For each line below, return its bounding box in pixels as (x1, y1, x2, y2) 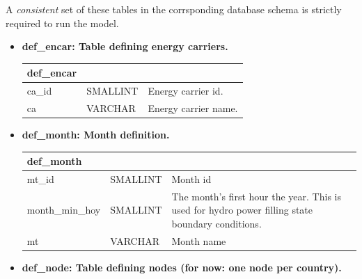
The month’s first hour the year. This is (171, 189, 341, 203)
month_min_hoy (26, 202, 101, 217)
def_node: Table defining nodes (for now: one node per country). (22, 260, 342, 274)
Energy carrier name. (148, 100, 238, 115)
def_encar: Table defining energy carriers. (22, 39, 228, 54)
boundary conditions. (171, 216, 262, 231)
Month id (171, 172, 212, 186)
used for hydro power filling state (171, 202, 313, 217)
